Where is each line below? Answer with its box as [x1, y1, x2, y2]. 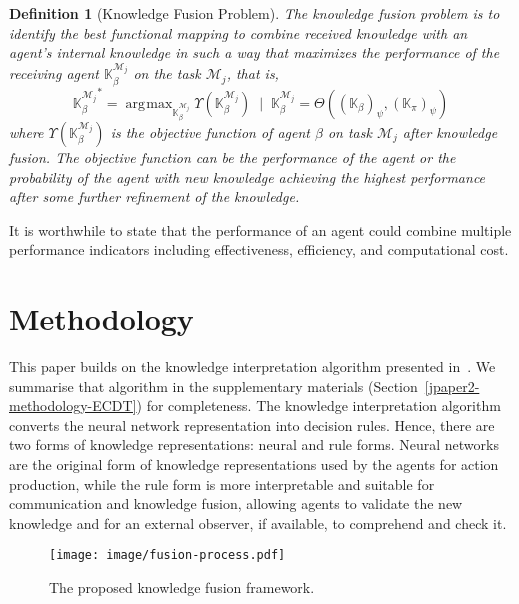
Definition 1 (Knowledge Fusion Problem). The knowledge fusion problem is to [9, 3, 500, 23]
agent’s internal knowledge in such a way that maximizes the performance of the [9, 42, 500, 63]
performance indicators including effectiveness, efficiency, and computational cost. [9, 239, 509, 260]
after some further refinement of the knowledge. [9, 186, 300, 207]
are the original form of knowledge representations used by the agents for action [9, 454, 499, 475]
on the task [133, 63, 201, 84]
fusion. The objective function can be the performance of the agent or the [9, 146, 456, 167]
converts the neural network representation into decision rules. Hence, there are [9, 414, 495, 435]
